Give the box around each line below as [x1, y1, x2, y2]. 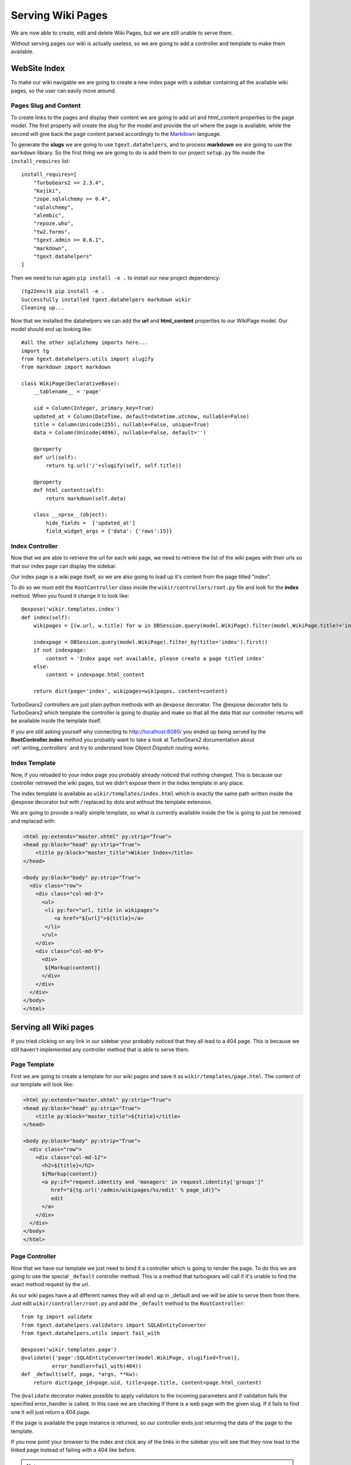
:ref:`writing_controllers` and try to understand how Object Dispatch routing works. [11, 744, 211, 751]
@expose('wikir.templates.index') [21, 606, 120, 612]
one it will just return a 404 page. [11, 1408, 91, 1415]
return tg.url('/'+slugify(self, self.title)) [46, 462, 182, 469]
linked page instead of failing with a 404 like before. [11, 1446, 136, 1453]
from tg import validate [21, 1313, 92, 1320]
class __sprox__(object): [33, 512, 108, 518]
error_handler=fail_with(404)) [51, 1362, 142, 1369]
